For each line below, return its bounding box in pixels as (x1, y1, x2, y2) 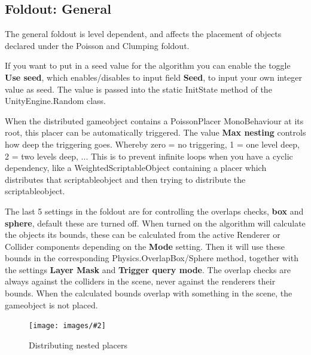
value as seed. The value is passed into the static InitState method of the (5, 82, 272, 95)
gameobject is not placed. (5, 298, 98, 311)
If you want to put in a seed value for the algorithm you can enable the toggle (5, 59, 291, 72)
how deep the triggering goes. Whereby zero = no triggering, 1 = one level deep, (5, 137, 300, 150)
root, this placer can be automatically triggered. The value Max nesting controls (5, 126, 306, 139)
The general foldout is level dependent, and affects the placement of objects (5, 27, 282, 40)
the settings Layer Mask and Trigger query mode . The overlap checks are (5, 263, 291, 276)
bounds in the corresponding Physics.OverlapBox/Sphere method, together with (5, 252, 298, 264)
